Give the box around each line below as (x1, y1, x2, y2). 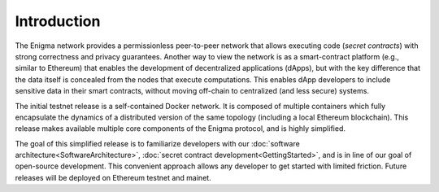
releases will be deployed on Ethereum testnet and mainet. (15, 172, 211, 182)
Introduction (15, 12, 101, 30)
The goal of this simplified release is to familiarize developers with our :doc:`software (15, 138, 300, 148)
